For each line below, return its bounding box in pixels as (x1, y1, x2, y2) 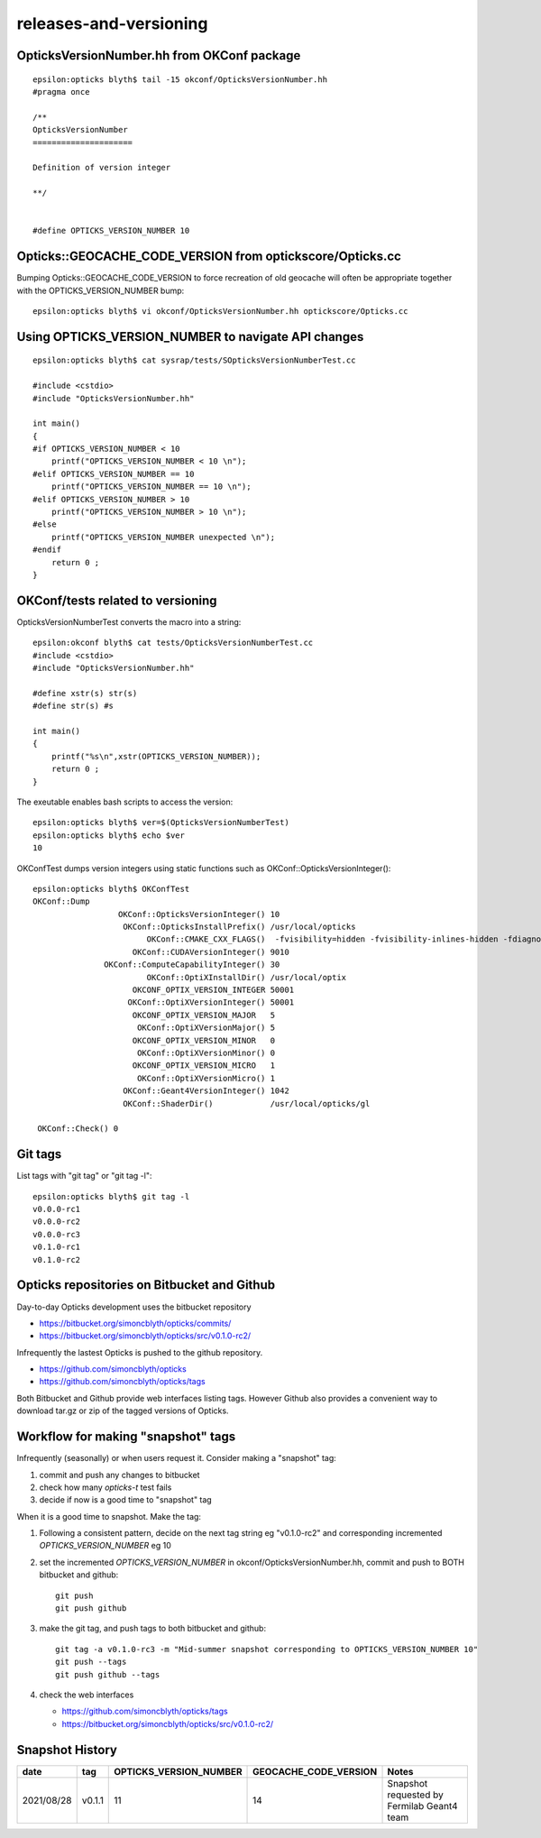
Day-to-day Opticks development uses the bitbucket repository (16, 1301, 252, 1312)
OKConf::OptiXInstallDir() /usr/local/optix (146, 972, 347, 982)
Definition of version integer (32, 162, 171, 173)
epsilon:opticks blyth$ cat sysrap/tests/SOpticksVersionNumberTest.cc (32, 355, 356, 365)
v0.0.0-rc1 (32, 1204, 81, 1215)
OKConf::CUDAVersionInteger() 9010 (132, 947, 290, 957)
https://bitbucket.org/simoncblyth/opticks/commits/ (39, 1318, 232, 1328)
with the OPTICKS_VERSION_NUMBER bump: (16, 285, 185, 296)
